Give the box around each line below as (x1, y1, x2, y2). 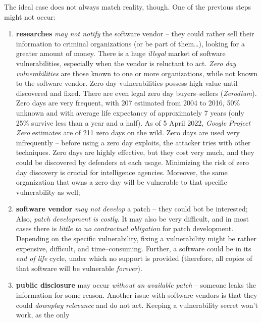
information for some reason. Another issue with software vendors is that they (16, 290, 257, 300)
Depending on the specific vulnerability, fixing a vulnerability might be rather (16, 233, 256, 244)
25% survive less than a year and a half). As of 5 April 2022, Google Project (16, 117, 251, 128)
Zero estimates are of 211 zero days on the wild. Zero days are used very (16, 127, 240, 138)
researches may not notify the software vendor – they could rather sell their (16, 28, 254, 39)
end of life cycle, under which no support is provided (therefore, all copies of (16, 253, 252, 263)
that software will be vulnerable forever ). (16, 262, 142, 273)
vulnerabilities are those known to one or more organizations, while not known (16, 68, 258, 78)
